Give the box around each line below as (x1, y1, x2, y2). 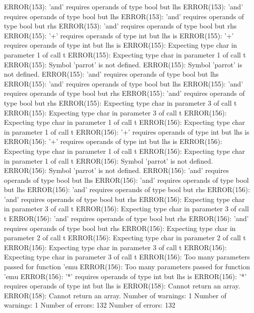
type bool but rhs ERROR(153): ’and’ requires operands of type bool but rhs (4, 21, 237, 31)
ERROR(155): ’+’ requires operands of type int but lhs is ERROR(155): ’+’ (4, 30, 234, 40)
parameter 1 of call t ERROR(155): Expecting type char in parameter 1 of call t (4, 49, 246, 59)
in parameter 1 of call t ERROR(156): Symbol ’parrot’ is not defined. (4, 155, 213, 166)
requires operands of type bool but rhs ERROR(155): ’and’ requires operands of (4, 88, 245, 98)
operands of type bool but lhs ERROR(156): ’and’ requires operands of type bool (4, 174, 249, 185)
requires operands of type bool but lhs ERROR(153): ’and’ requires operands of (4, 11, 244, 21)
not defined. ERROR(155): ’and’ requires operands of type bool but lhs (4, 69, 219, 79)
